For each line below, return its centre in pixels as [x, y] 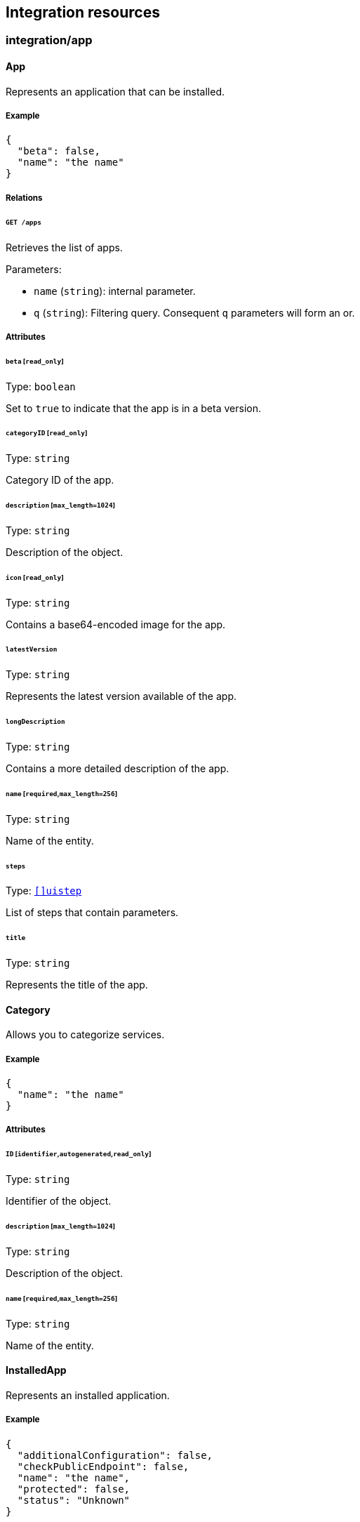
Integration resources [83, 12]
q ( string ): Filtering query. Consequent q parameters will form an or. [194, 312]
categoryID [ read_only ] [47, 433]
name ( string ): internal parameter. [115, 291]
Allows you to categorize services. [85, 1035]
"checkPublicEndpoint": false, [103, 1466]
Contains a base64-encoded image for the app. [116, 624]
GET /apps [24, 222]
